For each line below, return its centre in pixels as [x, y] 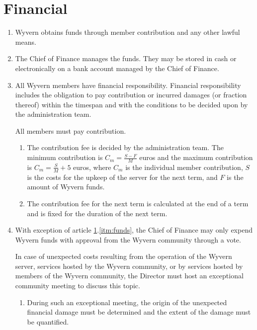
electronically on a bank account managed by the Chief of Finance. [117, 68]
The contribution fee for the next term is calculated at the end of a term [138, 203]
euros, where [92, 167]
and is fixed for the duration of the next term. [97, 213]
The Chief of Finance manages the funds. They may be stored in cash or [126, 58]
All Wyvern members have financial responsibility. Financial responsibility [128, 85]
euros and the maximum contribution [196, 157]
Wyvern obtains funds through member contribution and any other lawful [128, 32]
